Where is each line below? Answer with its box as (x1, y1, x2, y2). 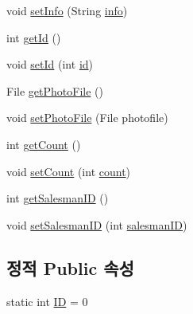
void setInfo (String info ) (6, 2, 128, 18)
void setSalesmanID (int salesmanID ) (6, 216, 187, 233)
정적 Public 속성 (6, 255, 134, 280)
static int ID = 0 (6, 292, 88, 309)
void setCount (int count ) (6, 163, 131, 179)
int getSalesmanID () (6, 190, 109, 206)
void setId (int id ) (6, 56, 94, 73)
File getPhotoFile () (6, 82, 103, 99)
